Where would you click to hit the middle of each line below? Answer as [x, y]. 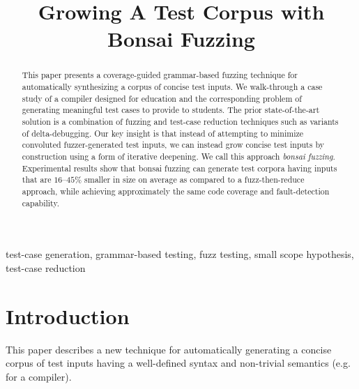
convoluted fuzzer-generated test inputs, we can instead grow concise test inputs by [173, 145]
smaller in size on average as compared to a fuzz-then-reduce [194, 180]
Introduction [68, 315]
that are [37, 180]
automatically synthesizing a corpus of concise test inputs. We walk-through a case [172, 87]
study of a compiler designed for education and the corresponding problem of [162, 98]
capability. [40, 203]
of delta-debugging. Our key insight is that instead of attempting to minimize [163, 133]
